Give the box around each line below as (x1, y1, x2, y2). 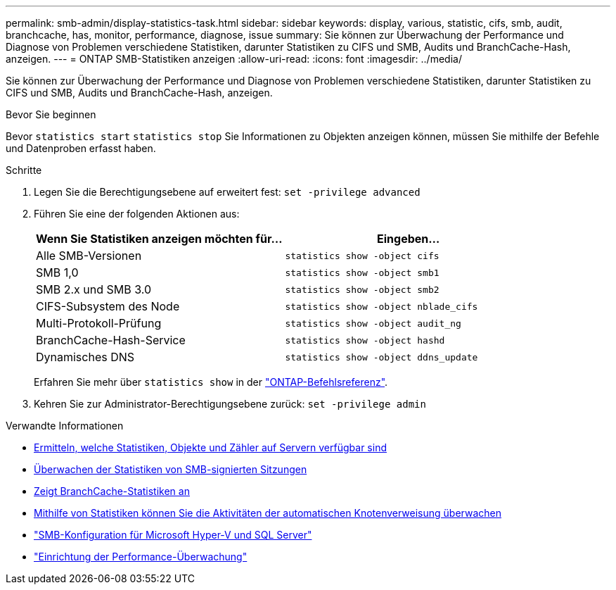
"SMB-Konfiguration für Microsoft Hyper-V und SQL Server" (34, 529, 312, 541)
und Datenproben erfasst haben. (6, 142, 156, 154)
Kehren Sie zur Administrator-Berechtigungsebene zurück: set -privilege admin (34, 398, 426, 410)
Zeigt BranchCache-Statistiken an (34, 485, 190, 497)
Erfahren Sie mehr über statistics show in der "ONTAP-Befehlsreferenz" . (34, 376, 388, 388)
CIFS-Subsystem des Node (36, 299, 180, 313)
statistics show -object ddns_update (285, 351, 478, 363)
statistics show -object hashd (285, 334, 445, 346)
